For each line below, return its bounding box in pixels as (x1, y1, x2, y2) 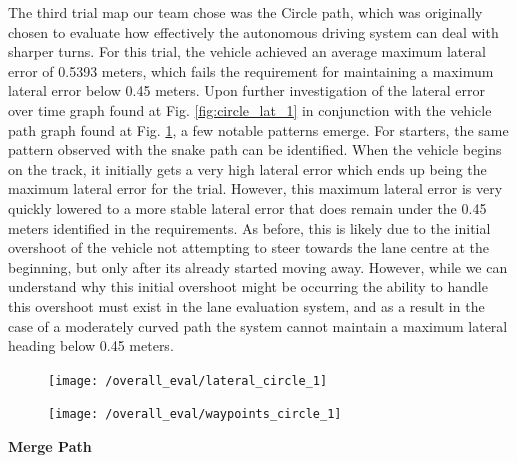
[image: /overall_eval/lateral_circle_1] (48, 373, 328, 388)
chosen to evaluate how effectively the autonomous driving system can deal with (8, 21, 499, 42)
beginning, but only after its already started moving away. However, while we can (8, 256, 508, 277)
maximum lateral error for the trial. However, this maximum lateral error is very (8, 178, 503, 199)
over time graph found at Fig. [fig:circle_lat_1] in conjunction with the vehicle (8, 99, 492, 120)
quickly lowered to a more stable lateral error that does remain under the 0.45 (8, 197, 487, 218)
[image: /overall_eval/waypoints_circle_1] (48, 407, 342, 422)
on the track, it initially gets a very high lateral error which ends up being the (8, 158, 487, 179)
